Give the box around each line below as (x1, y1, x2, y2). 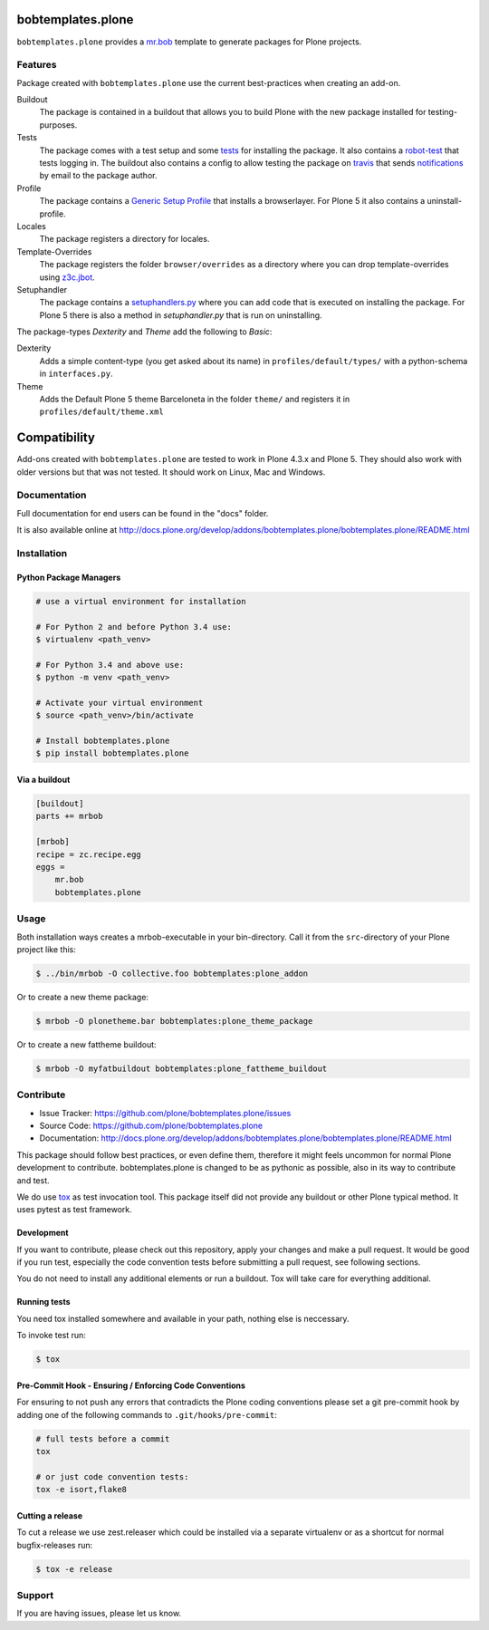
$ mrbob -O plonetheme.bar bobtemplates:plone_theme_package (35, 1016, 313, 1026)
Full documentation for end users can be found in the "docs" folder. (16, 507, 269, 518)
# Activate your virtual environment (35, 698, 204, 708)
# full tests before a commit (35, 1433, 170, 1444)
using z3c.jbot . (39, 272, 95, 283)
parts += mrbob (35, 811, 103, 822)
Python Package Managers (16, 572, 121, 583)
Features (16, 59, 57, 72)
